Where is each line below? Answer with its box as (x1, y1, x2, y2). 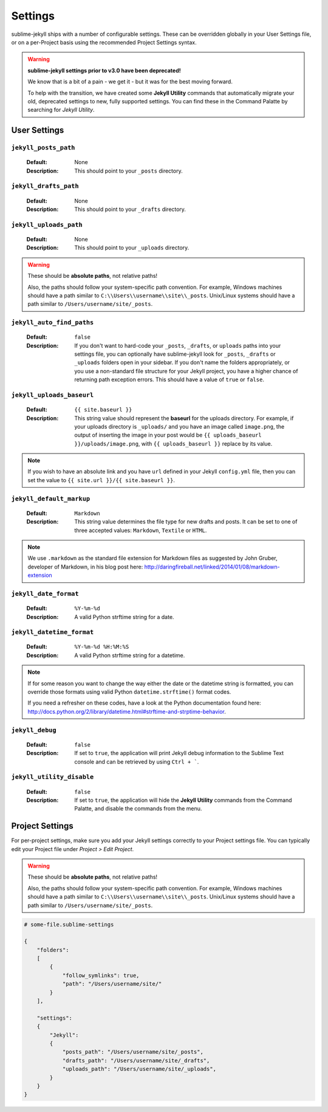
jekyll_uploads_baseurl (11, 391, 94, 399)
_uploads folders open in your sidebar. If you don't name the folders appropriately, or (74, 359, 290, 366)
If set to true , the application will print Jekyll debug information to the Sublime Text (74, 750, 284, 757)
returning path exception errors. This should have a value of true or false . (74, 376, 264, 383)
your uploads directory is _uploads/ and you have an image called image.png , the (74, 423, 285, 430)
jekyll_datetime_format (11, 628, 94, 637)
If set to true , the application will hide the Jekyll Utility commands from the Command (74, 796, 292, 804)
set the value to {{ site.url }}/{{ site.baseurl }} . (27, 476, 176, 483)
